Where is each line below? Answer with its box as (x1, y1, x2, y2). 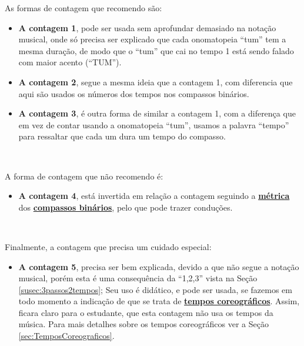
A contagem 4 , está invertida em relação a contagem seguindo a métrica (18, 189, 290, 202)
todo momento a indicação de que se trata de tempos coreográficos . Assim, (18, 295, 300, 307)
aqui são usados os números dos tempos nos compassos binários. (18, 87, 249, 99)
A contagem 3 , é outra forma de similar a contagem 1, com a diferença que (18, 107, 296, 119)
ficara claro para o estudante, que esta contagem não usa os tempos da (18, 306, 273, 318)
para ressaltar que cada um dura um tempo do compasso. (18, 130, 226, 142)
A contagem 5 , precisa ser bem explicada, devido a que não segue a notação (18, 260, 299, 272)
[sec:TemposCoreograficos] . (18, 330, 115, 342)
